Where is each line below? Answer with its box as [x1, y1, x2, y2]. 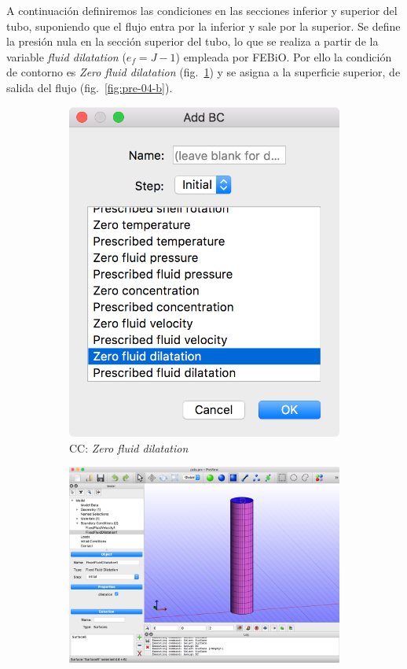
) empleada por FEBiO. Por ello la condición [175, 48, 392, 65]
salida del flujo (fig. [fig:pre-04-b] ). [6, 79, 173, 95]
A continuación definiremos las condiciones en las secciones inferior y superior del [6, 2, 398, 18]
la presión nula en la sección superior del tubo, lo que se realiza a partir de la [6, 33, 379, 50]
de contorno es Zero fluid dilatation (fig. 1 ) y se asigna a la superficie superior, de [6, 64, 401, 80]
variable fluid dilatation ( [6, 48, 126, 65]
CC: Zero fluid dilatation [69, 439, 189, 456]
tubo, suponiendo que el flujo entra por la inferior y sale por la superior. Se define [6, 17, 401, 34]
